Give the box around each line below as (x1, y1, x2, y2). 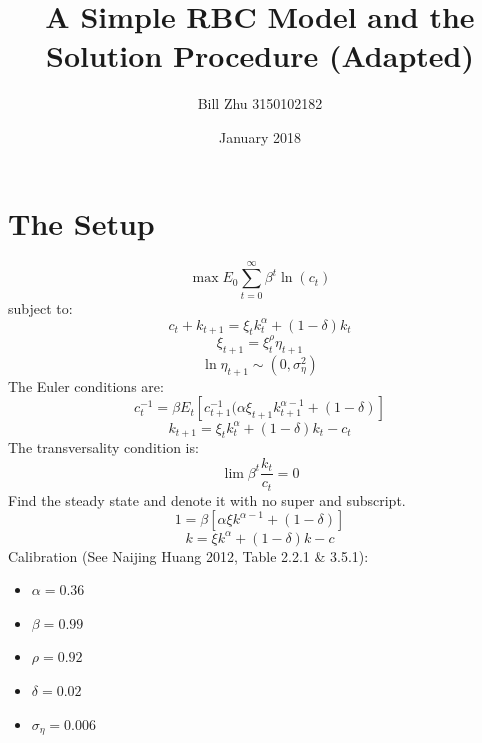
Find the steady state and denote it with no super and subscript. (8, 489, 406, 510)
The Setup (8, 202, 155, 243)
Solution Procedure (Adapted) (46, 35, 474, 76)
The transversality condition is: (8, 437, 199, 458)
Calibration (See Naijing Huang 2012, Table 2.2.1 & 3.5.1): (8, 545, 369, 566)
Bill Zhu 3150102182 (197, 93, 323, 114)
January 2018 (219, 126, 301, 147)
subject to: (8, 297, 73, 318)
